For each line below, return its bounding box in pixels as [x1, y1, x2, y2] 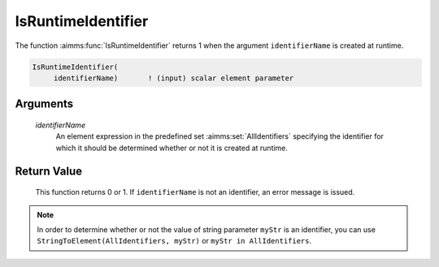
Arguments [15, 97, 74, 111]
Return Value [15, 164, 83, 178]
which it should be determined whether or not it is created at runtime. [55, 143, 289, 153]
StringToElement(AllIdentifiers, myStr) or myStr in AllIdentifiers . [37, 236, 312, 246]
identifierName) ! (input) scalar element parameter [53, 73, 294, 83]
